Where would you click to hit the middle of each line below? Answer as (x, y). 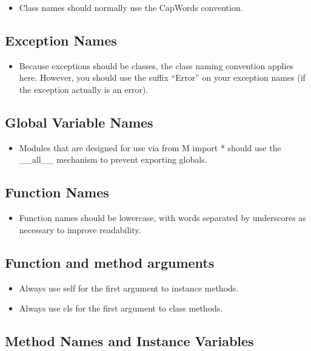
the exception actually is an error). (84, 89)
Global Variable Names (79, 122)
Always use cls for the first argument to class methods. (121, 308)
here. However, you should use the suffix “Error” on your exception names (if (162, 77)
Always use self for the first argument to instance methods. (129, 288)
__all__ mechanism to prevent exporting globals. (113, 159)
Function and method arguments (110, 262)
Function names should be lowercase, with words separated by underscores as (162, 218)
